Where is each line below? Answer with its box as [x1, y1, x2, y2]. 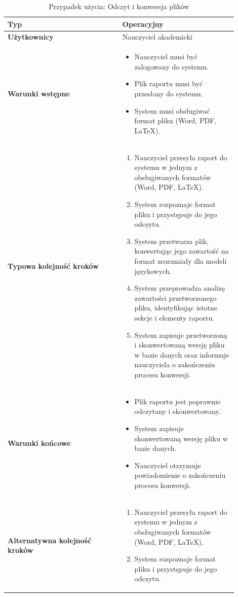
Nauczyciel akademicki [122, 31, 192, 42]
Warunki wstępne [8, 88, 70, 99]
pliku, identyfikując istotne [134, 302, 218, 313]
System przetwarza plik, [134, 235, 209, 246]
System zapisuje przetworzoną [134, 329, 227, 340]
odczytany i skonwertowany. [134, 406, 221, 416]
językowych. [134, 265, 172, 276]
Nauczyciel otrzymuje [134, 460, 201, 470]
